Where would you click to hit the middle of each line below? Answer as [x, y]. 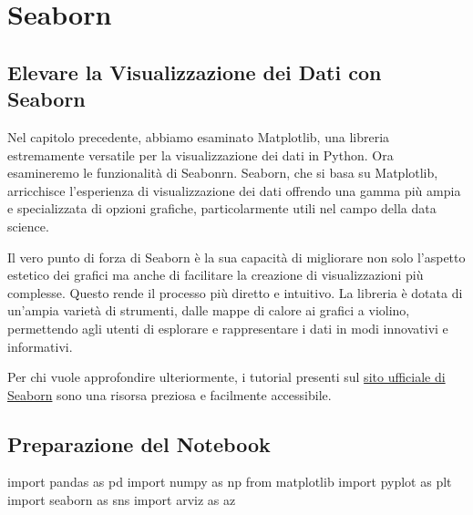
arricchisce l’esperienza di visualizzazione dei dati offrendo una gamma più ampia [234, 190]
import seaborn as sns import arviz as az [122, 500]
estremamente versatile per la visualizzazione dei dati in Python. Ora [201, 154]
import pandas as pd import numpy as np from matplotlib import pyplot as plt [230, 482]
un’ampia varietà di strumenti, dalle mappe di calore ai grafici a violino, [209, 310]
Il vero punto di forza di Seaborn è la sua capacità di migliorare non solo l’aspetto [236, 257]
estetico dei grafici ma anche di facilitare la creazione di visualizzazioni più [216, 275]
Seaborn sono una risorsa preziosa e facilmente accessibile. [170, 394]
